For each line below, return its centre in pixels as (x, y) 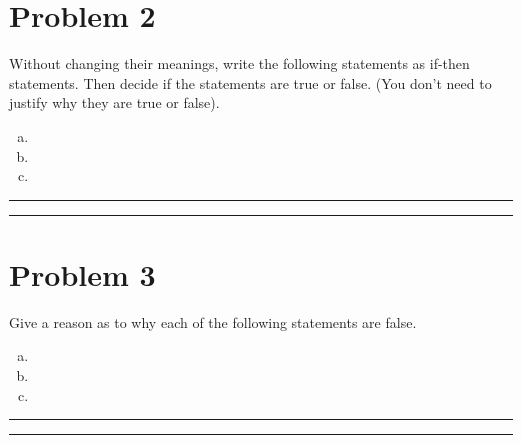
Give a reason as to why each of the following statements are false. (213, 321)
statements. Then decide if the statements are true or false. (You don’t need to (250, 82)
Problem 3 (82, 273)
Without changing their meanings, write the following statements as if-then (239, 63)
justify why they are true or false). (114, 102)
